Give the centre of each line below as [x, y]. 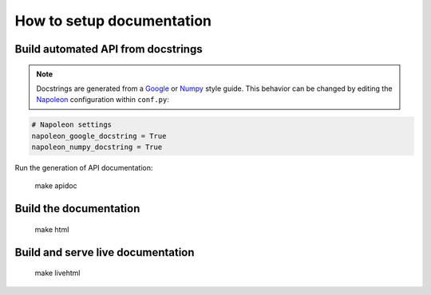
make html [52, 229]
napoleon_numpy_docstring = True [97, 147]
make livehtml [57, 273]
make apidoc [56, 186]
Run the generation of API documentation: [84, 168]
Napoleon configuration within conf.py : [103, 100]
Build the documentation [77, 208]
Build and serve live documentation [105, 252]
